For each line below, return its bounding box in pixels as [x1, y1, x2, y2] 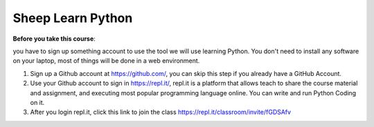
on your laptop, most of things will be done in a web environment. [12, 57, 200, 65]
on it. [30, 98, 45, 106]
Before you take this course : [12, 35, 96, 43]
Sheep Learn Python [12, 10, 133, 26]
